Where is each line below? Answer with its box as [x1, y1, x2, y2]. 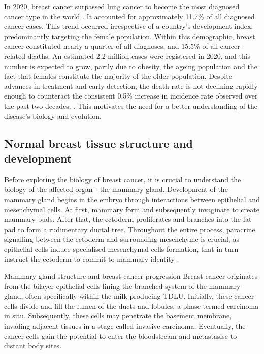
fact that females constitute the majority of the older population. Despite [4, 71, 232, 81]
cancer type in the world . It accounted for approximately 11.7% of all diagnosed [4, 11, 255, 21]
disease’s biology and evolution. [4, 110, 102, 121]
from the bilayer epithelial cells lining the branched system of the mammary [4, 280, 241, 291]
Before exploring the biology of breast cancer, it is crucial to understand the [4, 174, 241, 184]
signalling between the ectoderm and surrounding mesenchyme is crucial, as [4, 234, 239, 244]
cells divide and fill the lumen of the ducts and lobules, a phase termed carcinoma [4, 300, 259, 311]
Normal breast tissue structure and [4, 135, 193, 151]
